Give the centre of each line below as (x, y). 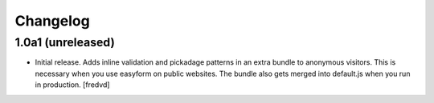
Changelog (52, 21)
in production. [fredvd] (72, 85)
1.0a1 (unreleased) (65, 42)
